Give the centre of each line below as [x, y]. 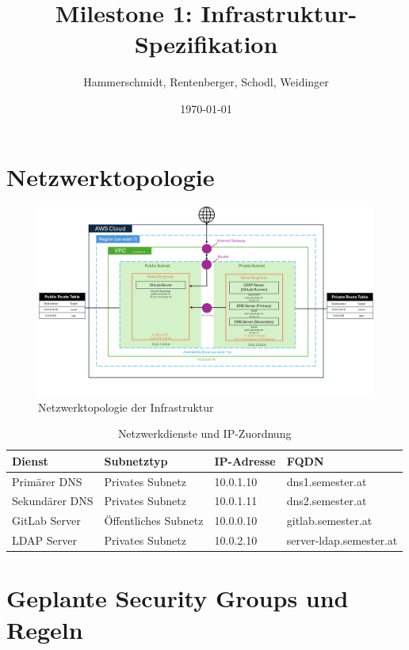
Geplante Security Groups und [178, 598]
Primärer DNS [47, 481]
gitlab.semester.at [329, 521]
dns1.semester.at [327, 481]
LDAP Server [44, 540]
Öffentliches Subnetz [154, 521]
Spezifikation [206, 44]
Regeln [45, 629]
